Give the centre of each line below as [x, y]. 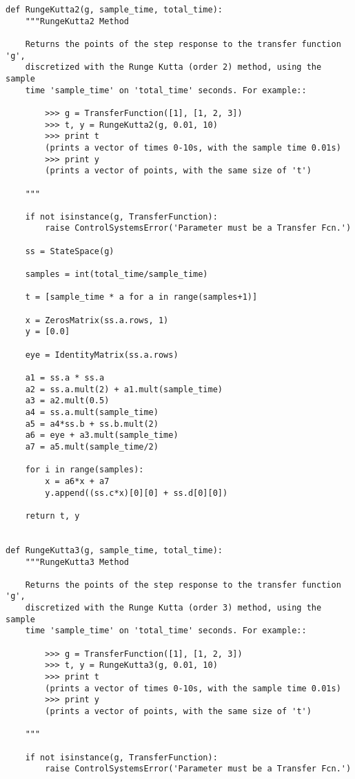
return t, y [52, 516]
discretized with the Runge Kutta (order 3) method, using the [173, 608]
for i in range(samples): [84, 470]
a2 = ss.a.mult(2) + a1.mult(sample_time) [124, 389]
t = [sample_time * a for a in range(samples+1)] [141, 297]
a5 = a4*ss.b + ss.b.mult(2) [92, 424]
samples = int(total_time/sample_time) [116, 275]
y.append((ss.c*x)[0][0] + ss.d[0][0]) [136, 493]
